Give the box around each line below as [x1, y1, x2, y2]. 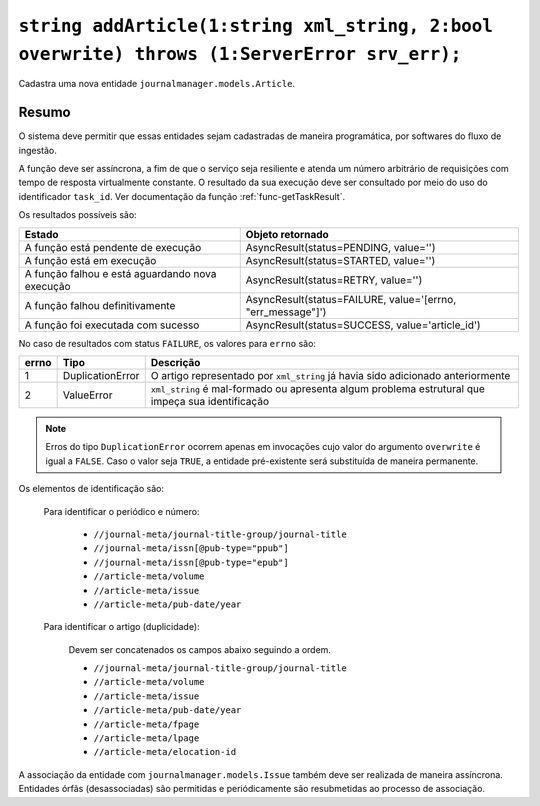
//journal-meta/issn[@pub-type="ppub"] [93, 543, 289, 554]
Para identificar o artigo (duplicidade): [43, 621, 200, 633]
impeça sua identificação [150, 394, 270, 408]
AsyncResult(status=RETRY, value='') [245, 273, 423, 287]
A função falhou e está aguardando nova [24, 266, 217, 280]
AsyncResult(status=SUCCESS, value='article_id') [245, 318, 481, 332]
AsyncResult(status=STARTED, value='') [245, 253, 436, 267]
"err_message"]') [245, 305, 327, 319]
